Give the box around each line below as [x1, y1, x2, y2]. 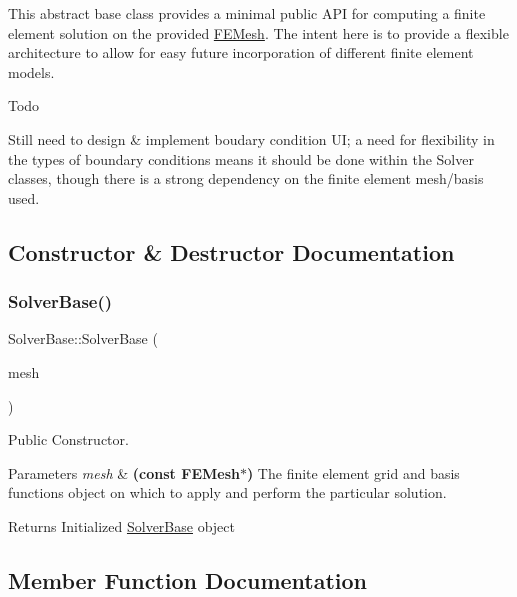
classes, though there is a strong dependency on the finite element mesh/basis [8, 168, 484, 189]
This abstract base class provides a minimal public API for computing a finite [8, 3, 486, 23]
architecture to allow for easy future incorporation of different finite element [8, 42, 474, 63]
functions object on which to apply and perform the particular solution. [8, 482, 447, 503]
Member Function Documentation [8, 564, 368, 595]
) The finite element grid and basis [246, 462, 460, 483]
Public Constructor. [8, 429, 129, 450]
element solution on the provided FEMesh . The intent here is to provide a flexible [8, 22, 509, 43]
